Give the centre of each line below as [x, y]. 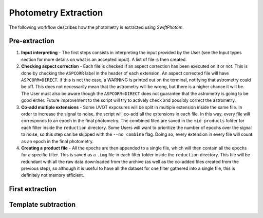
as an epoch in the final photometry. [57, 141]
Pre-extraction [32, 41]
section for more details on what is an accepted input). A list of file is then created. [104, 59]
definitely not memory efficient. [53, 175]
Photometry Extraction [56, 13]
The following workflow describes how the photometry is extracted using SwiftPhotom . [96, 27]
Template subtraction [42, 205]
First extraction [33, 189]
